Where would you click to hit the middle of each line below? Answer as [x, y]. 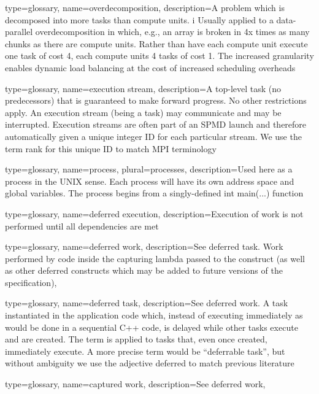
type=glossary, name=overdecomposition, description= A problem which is [145, 7]
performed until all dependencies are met [82, 226]
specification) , [31, 282]
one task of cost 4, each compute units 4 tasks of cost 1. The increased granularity [159, 56]
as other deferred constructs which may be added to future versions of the [144, 270]
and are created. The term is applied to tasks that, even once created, [136, 339]
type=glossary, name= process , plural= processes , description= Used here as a [149, 169]
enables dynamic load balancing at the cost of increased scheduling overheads [150, 67]
